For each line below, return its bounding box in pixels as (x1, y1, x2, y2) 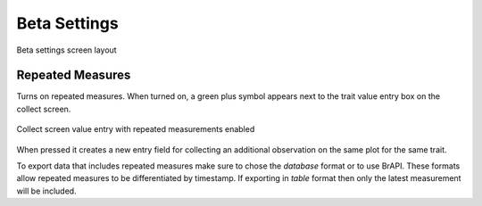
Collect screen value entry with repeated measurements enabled (16, 124, 255, 135)
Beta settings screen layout (16, 45, 117, 55)
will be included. (16, 185, 77, 196)
